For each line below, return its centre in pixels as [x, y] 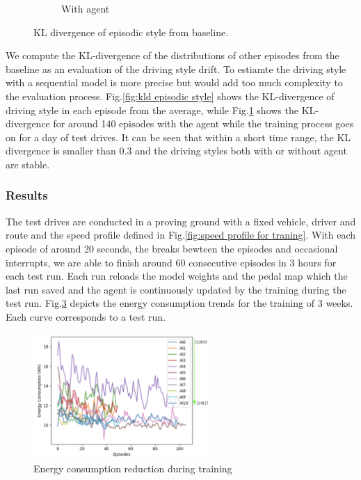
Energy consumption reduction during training [133, 468]
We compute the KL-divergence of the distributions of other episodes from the [173, 55]
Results [27, 195]
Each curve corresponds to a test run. [86, 316]
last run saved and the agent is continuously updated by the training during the [176, 289]
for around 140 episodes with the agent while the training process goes [203, 123]
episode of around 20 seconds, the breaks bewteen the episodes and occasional [172, 248]
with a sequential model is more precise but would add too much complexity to [174, 82]
